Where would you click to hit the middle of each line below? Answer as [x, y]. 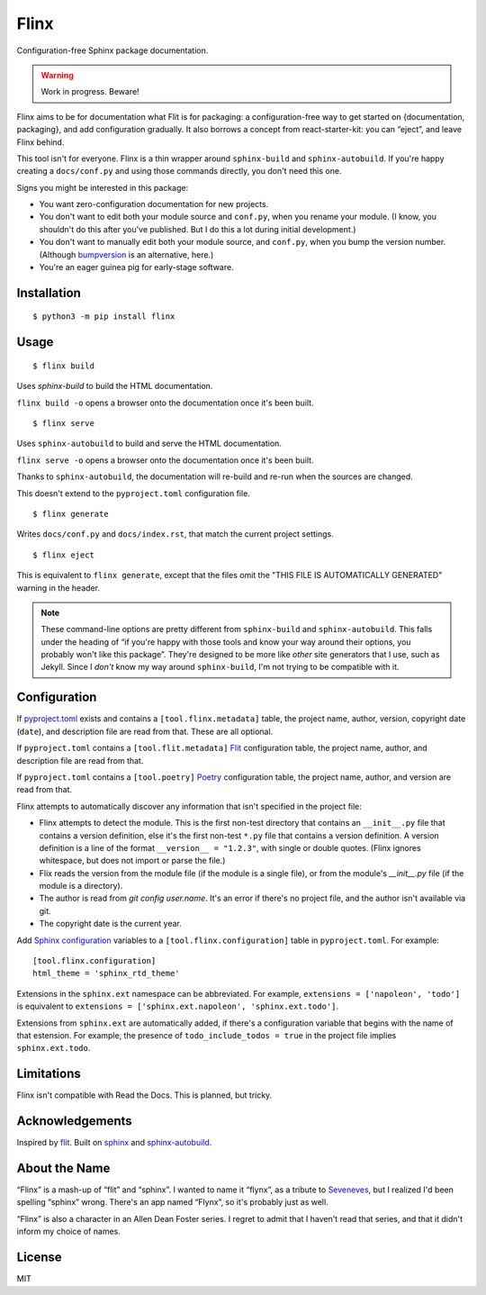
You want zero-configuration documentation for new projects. [154, 204]
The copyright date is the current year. [110, 924]
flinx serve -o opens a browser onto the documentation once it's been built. [165, 460]
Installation [49, 293]
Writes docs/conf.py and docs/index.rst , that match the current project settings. [175, 534]
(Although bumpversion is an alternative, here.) [126, 254]
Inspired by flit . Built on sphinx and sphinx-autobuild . [114, 1143]
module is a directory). [81, 886]
